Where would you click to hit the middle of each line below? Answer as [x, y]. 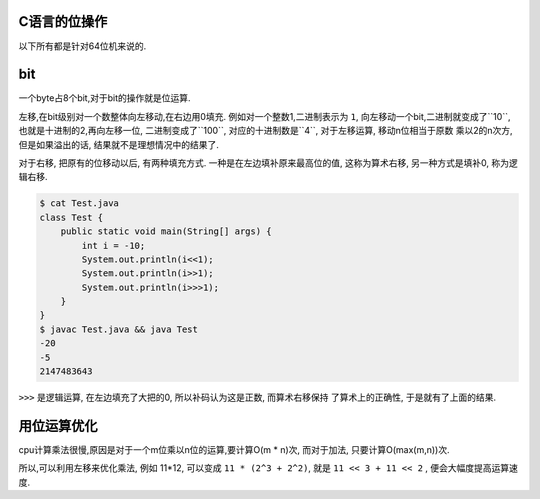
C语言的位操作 [63, 21]
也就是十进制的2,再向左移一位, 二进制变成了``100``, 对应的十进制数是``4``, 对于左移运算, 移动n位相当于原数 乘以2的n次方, [266, 131]
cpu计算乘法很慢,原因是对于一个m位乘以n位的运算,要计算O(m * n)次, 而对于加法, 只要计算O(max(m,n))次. [234, 449]
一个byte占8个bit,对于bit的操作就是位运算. [104, 98]
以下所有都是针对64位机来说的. [82, 46]
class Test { [71, 217]
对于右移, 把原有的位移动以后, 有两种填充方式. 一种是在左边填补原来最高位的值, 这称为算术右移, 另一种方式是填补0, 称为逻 [268, 162]
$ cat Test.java [79, 203]
